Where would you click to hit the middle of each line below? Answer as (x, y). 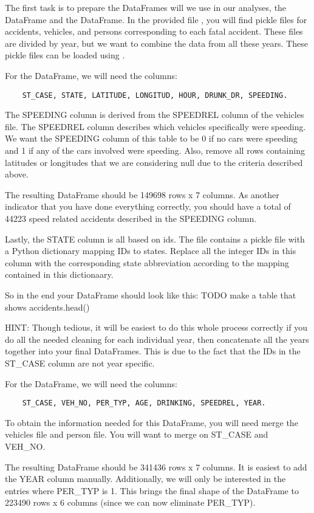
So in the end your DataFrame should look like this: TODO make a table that (151, 294)
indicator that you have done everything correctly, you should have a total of (148, 206)
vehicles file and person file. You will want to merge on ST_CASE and (137, 434)
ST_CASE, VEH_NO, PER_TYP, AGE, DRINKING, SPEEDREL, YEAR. (144, 403)
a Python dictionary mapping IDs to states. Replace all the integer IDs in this (151, 251)
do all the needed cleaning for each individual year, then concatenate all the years (157, 339)
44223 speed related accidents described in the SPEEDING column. (131, 218)
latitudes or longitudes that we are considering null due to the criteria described (154, 162)
